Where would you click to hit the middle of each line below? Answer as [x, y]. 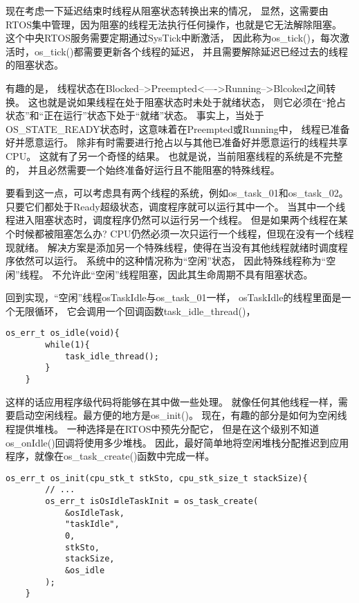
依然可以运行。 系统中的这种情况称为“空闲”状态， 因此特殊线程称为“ [171, 261]
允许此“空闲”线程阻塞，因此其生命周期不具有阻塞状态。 [187, 274]
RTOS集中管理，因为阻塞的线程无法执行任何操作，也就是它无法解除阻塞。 [174, 24]
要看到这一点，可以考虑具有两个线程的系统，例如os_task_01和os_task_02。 [177, 193]
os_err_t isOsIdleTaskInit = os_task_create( [152, 502]
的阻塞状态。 [35, 65]
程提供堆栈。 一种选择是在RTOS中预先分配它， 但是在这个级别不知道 [163, 428]
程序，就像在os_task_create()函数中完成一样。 [110, 456]
